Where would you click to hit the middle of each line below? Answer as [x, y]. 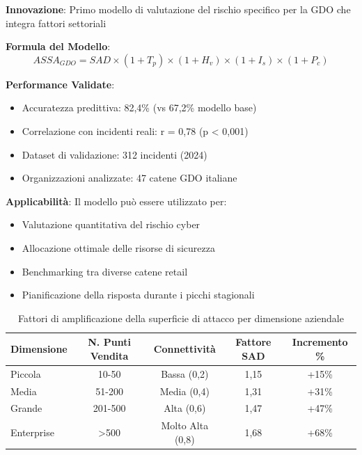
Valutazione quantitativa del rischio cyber [111, 224]
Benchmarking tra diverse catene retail [105, 271]
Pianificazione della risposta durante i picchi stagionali [138, 295]
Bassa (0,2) [185, 373]
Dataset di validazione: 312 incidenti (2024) [115, 154]
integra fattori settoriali [56, 23]
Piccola [26, 373]
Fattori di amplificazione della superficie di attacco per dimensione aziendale [181, 318]
